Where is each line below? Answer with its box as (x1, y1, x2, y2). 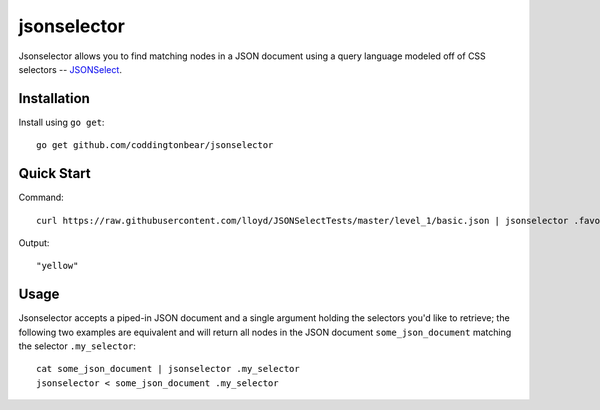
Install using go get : (18, 116, 105, 128)
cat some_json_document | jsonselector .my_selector (36, 363, 300, 375)
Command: (18, 191, 64, 204)
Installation (18, 90, 90, 107)
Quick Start (18, 165, 91, 182)
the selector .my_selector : (18, 340, 137, 352)
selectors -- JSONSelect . (18, 63, 122, 75)
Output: (18, 236, 50, 249)
